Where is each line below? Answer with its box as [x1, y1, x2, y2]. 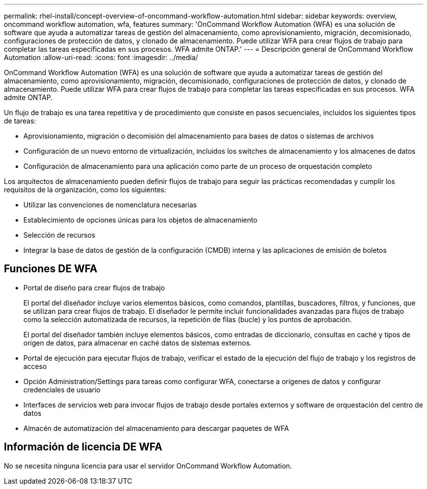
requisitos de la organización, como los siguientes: [4, 185, 167, 194]
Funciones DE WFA [4, 263, 97, 275]
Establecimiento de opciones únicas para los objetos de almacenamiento [23, 216, 257, 224]
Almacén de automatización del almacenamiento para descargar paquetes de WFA [23, 424, 289, 432]
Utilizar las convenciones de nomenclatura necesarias [23, 201, 197, 209]
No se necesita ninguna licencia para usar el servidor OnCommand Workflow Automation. [4, 461, 292, 470]
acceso [23, 362, 47, 370]
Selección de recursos [23, 231, 96, 239]
